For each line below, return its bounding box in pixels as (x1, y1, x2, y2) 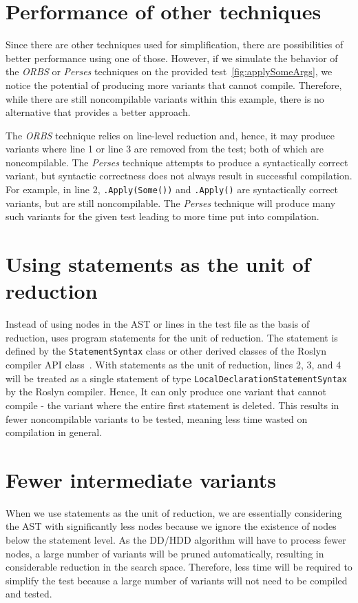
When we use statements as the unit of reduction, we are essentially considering (6, 505, 342, 520)
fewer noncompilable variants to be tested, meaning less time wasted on (6, 411, 308, 426)
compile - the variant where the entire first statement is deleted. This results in (6, 397, 339, 412)
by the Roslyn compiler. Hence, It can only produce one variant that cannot (6, 384, 326, 399)
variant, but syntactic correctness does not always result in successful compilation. (6, 168, 352, 183)
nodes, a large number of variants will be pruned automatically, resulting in (6, 546, 324, 560)
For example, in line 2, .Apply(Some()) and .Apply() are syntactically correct (6, 182, 339, 197)
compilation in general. (6, 425, 103, 439)
